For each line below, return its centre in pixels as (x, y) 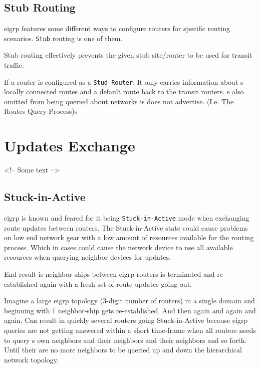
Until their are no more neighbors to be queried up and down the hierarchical (123, 350)
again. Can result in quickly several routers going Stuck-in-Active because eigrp (126, 320)
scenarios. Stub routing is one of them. (63, 38)
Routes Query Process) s (41, 111)
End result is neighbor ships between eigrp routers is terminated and (109, 274)
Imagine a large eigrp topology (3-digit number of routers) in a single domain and (129, 301)
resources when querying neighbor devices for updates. (88, 257)
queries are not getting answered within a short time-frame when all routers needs (130, 330)
